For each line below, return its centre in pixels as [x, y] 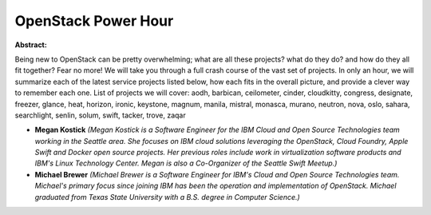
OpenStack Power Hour [94, 21]
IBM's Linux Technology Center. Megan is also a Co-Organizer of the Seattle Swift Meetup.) [186, 163]
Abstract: [31, 45]
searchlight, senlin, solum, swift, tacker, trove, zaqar [101, 115]
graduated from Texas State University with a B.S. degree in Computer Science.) [168, 197]
